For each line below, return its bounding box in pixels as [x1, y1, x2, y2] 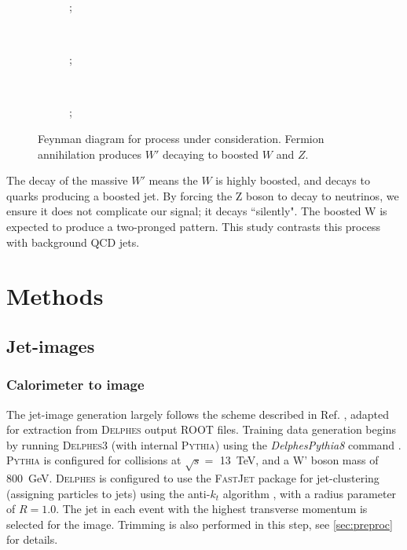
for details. [6, 531, 58, 548]
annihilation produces [38, 145, 141, 162]
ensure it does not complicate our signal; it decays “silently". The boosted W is [6, 203, 387, 219]
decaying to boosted [162, 145, 259, 162]
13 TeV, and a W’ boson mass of [219, 452, 379, 468]
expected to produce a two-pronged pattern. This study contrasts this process [6, 218, 380, 234]
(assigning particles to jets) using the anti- [6, 485, 211, 501]
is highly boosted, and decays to [215, 172, 370, 189]
